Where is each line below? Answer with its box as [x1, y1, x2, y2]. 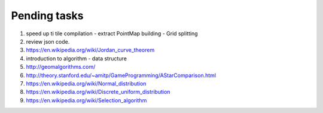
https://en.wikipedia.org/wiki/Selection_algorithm [26, 96, 147, 104]
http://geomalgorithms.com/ [26, 63, 96, 71]
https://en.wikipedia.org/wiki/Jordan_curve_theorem [26, 47, 155, 54]
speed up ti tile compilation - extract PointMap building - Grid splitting [26, 30, 198, 37]
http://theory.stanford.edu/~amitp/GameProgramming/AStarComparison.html [26, 72, 217, 79]
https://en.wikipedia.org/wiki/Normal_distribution [26, 80, 147, 87]
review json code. [26, 38, 70, 45]
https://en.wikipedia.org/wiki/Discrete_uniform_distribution [26, 88, 170, 96]
